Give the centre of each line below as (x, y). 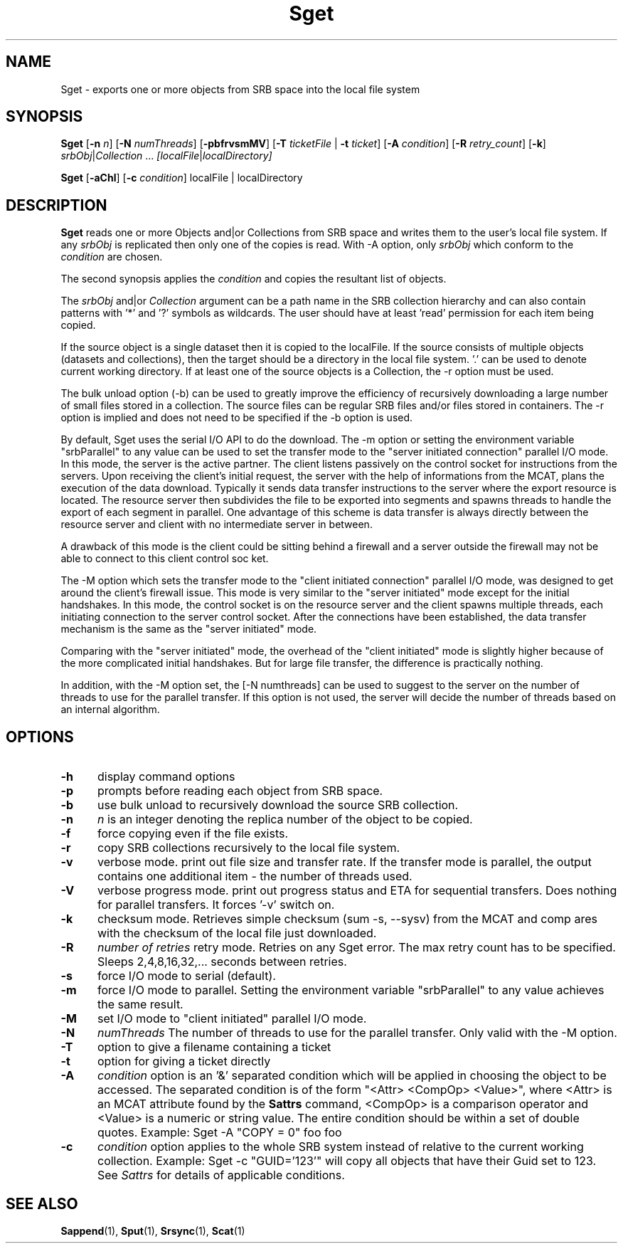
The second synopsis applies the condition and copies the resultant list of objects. (254, 279)
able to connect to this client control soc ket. (165, 559)
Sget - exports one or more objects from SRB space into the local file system (240, 89)
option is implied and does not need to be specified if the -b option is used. (237, 418)
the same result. (140, 1005)
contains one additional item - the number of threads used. (255, 876)
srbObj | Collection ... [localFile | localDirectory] (166, 156)
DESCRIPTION (57, 205)
